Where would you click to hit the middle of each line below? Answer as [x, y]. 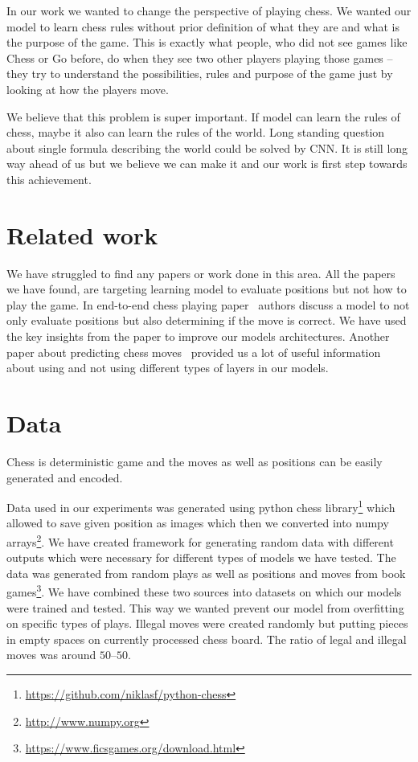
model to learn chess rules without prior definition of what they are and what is [203, 26]
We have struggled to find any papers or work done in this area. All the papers [201, 273]
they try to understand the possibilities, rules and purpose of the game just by [200, 74]
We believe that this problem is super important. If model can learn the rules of [203, 116]
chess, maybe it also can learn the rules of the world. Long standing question [196, 132]
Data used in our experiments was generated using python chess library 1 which [201, 506]
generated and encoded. [65, 477]
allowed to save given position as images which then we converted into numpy [198, 523]
